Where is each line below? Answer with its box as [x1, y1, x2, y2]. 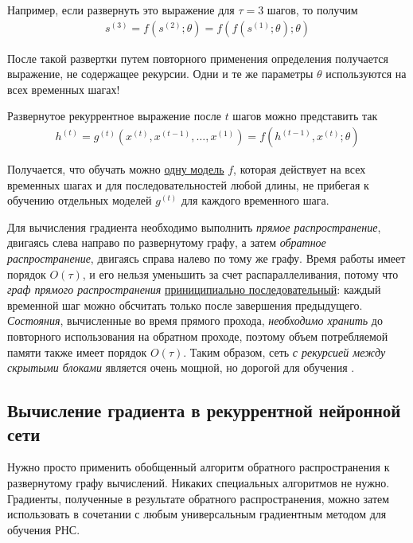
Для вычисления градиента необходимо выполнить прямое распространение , [7, 218, 381, 235]
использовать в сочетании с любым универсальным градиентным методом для [7, 506, 387, 522]
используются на [325, 65, 407, 82]
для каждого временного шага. [181, 192, 329, 209]
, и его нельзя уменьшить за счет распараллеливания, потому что [82, 265, 399, 282]
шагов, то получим [267, 2, 358, 18]
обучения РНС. [7, 521, 80, 537]
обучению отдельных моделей [7, 192, 152, 209]
